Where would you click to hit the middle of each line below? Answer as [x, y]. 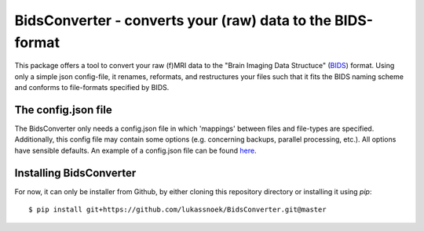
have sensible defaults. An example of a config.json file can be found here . [135, 150]
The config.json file [64, 110]
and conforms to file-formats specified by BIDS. [92, 88]
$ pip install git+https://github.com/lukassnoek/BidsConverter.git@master [177, 210]
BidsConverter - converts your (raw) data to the [173, 20]
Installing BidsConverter [75, 173]
